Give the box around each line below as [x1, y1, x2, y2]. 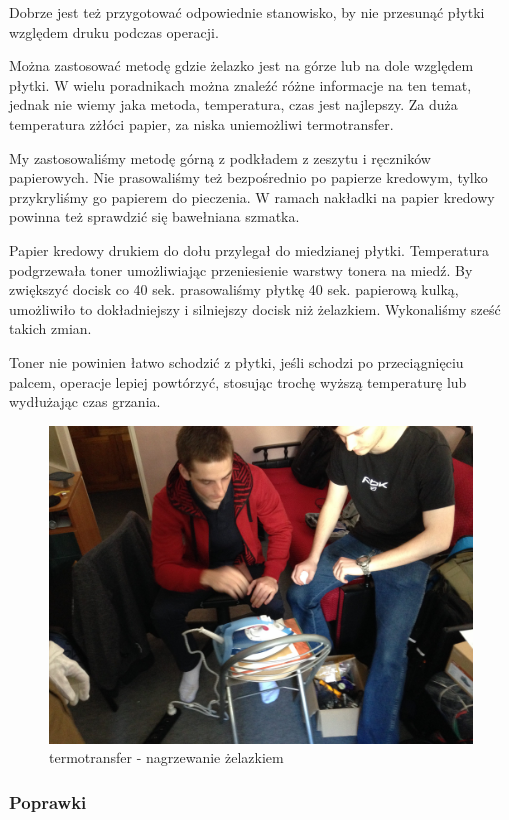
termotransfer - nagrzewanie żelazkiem [49, 747, 284, 768]
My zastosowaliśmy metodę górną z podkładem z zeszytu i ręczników [9, 147, 431, 168]
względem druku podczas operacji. [9, 21, 219, 42]
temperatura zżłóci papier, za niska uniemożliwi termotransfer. [9, 113, 394, 134]
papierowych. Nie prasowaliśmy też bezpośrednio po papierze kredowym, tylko [9, 167, 488, 188]
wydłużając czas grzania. [9, 391, 161, 412]
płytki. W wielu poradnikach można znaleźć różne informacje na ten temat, [9, 74, 472, 95]
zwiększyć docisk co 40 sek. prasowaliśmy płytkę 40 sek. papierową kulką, [9, 279, 459, 300]
